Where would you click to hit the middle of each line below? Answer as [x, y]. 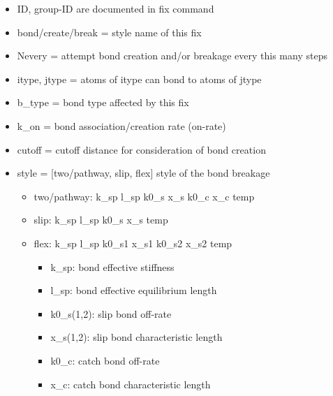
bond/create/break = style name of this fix [109, 32]
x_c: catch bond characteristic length [131, 384]
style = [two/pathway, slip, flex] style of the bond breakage [143, 173]
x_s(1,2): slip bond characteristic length [136, 337]
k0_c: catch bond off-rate [105, 360]
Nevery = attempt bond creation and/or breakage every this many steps [172, 56]
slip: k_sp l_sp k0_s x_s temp [101, 220]
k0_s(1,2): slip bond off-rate [111, 313]
